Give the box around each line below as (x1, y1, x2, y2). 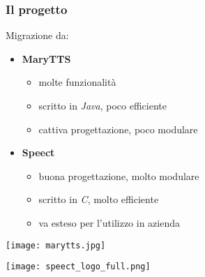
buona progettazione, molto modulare (38, 168, 199, 183)
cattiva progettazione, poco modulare (38, 121, 198, 136)
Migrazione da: (6, 28, 69, 43)
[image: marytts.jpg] (6, 240, 106, 250)
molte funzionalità (38, 75, 116, 89)
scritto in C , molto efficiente (38, 192, 159, 207)
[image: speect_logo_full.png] (6, 262, 151, 272)
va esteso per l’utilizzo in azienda (38, 215, 180, 230)
